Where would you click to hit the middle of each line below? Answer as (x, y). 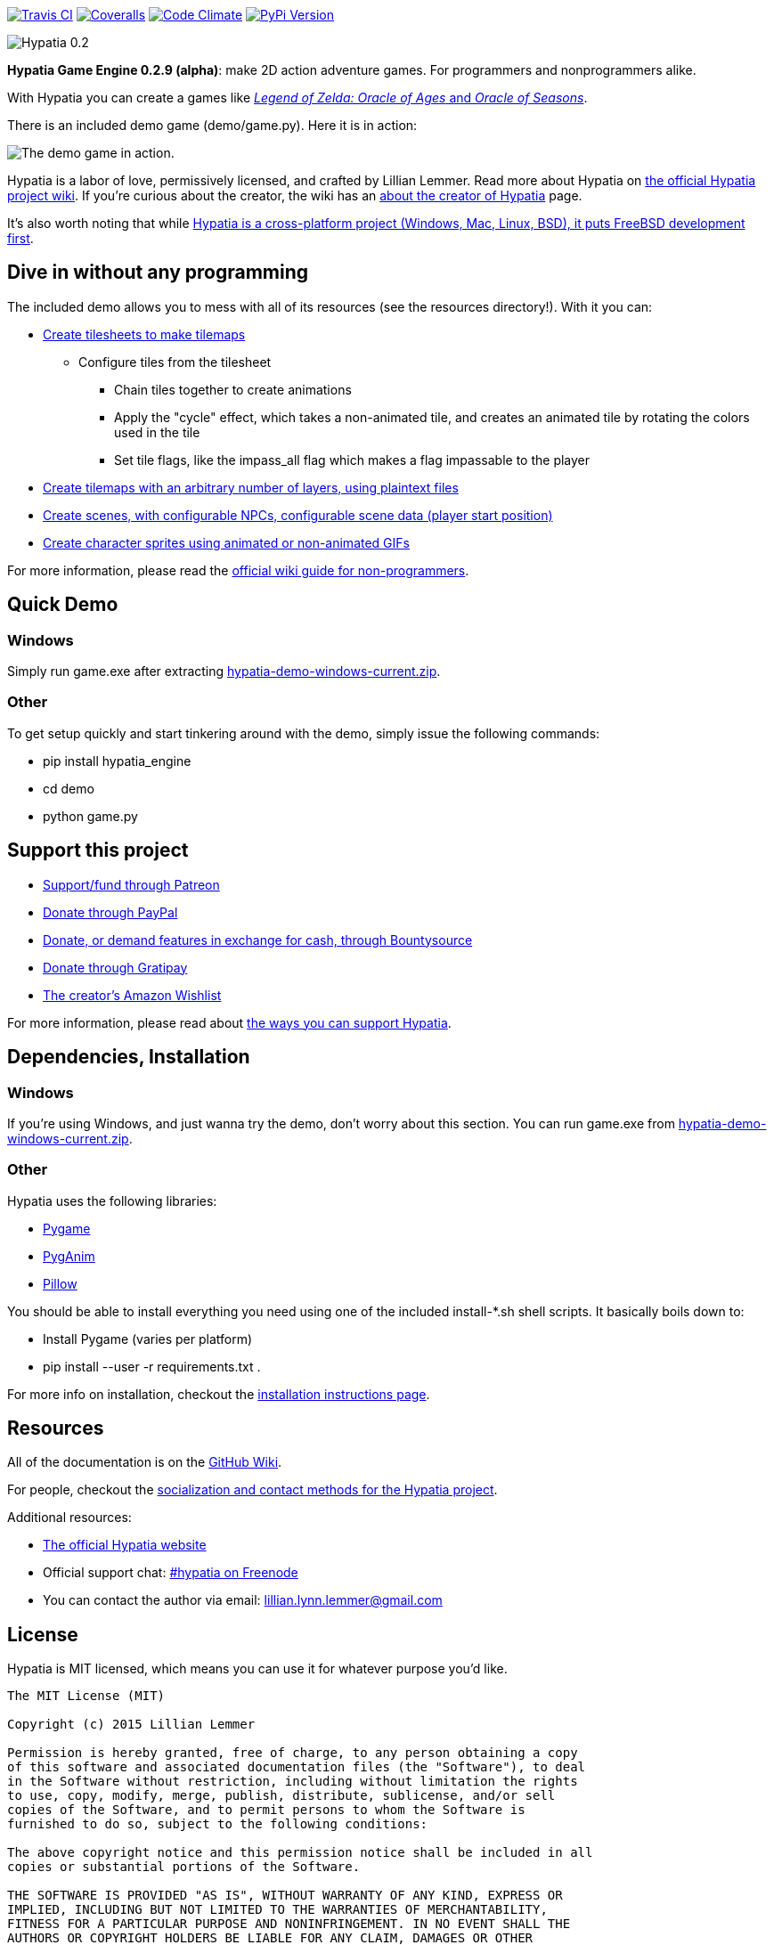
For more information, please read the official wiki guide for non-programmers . (238, 570)
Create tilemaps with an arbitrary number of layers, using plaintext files (251, 487)
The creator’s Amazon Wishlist (132, 995)
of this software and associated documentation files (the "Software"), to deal (297, 1767)
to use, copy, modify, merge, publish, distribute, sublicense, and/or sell (281, 1796)
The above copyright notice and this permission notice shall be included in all (300, 1853)
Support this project (98, 850)
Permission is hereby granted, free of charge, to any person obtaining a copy (293, 1753)
